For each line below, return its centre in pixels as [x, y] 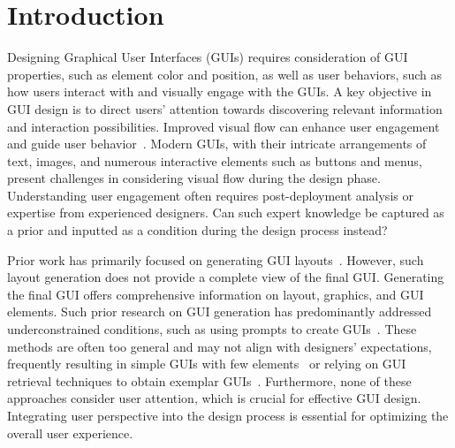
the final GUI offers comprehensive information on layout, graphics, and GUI [216, 294]
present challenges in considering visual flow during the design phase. [194, 178]
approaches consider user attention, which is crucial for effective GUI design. [214, 398]
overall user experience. [70, 433]
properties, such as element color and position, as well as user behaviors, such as [225, 74]
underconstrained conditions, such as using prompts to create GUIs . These [212, 329]
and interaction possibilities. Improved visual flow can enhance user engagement [224, 126]
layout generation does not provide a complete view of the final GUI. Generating [226, 277]
